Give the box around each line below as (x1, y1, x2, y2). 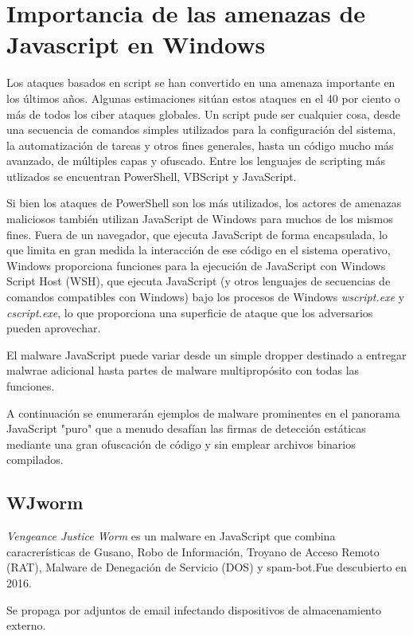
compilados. (6, 451, 64, 468)
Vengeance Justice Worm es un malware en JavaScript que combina (6, 528, 336, 544)
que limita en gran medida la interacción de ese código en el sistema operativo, (6, 241, 391, 258)
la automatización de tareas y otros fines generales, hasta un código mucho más (6, 136, 394, 153)
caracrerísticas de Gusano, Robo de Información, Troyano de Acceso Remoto (6, 543, 380, 559)
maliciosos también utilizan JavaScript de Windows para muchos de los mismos (6, 210, 393, 227)
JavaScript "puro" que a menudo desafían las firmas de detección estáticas (6, 420, 366, 437)
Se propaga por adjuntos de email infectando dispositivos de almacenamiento (6, 601, 381, 618)
